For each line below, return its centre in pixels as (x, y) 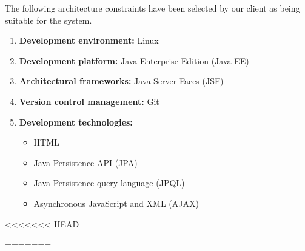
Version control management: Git (89, 101)
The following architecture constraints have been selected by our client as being (152, 8)
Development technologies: (76, 122)
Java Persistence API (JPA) (85, 162)
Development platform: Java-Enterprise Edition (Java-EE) (134, 60)
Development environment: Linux (89, 40)
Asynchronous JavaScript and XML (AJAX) (116, 203)
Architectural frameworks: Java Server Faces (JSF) (121, 81)
